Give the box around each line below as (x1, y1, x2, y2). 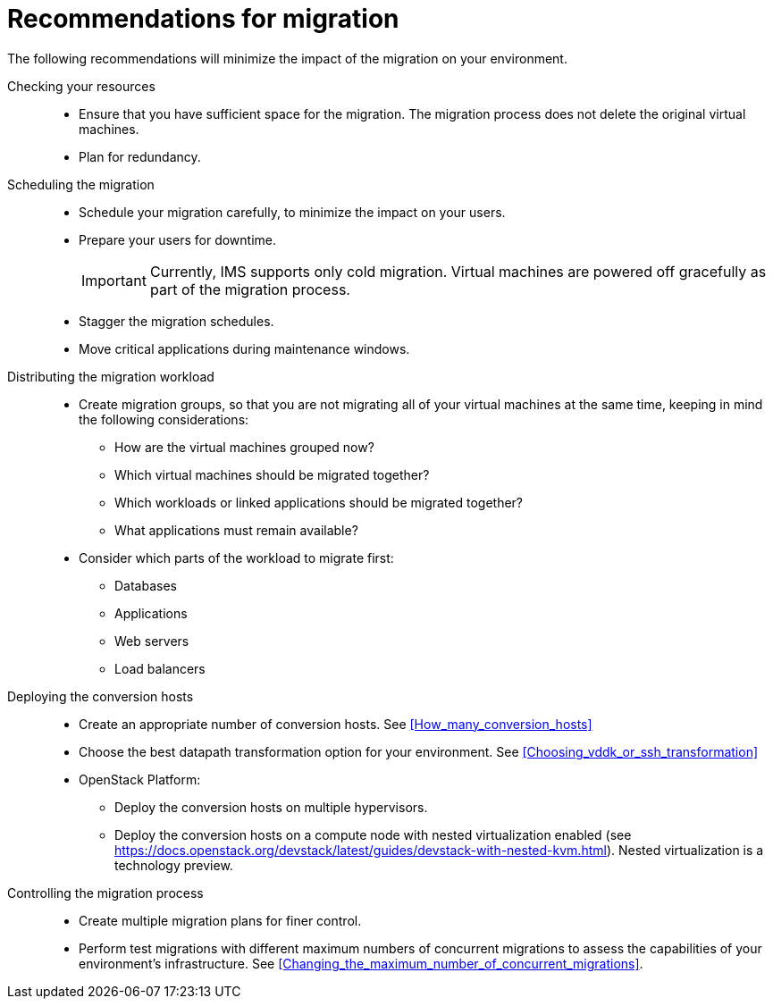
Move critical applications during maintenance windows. (79, 340, 410, 356)
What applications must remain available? (114, 522, 358, 538)
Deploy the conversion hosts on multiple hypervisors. (114, 799, 428, 815)
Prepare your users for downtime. (79, 231, 276, 247)
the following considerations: (79, 411, 249, 427)
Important (81, 271, 147, 289)
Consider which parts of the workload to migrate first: (79, 549, 394, 566)
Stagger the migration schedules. (79, 313, 274, 329)
